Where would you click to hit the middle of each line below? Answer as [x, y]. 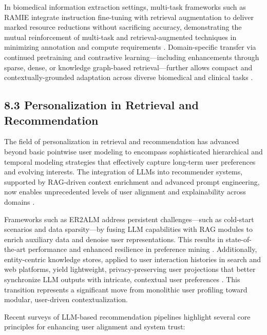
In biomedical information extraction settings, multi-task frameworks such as [125, 7]
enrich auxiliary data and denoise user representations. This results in [114, 239]
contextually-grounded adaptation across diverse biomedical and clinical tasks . [129, 77]
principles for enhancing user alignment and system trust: [95, 327]
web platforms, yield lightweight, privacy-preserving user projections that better [130, 269]
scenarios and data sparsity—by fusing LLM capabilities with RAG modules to [128, 229]
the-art [15, 249]
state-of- [239, 239]
